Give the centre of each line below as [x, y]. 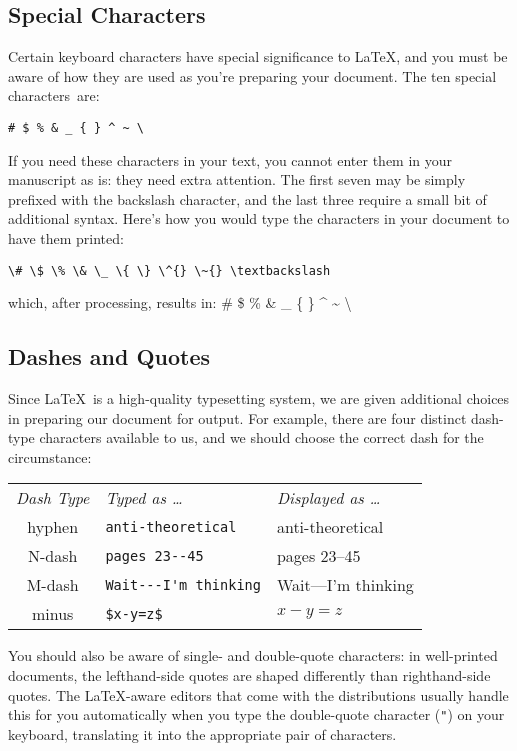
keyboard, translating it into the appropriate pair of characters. [202, 733]
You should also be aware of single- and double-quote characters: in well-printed [253, 655]
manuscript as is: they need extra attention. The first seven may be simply [237, 179]
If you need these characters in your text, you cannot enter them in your [230, 159]
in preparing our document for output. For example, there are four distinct [237, 417]
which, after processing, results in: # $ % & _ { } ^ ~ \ [180, 302]
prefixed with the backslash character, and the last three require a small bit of [247, 198]
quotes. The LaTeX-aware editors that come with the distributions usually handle [258, 694]
